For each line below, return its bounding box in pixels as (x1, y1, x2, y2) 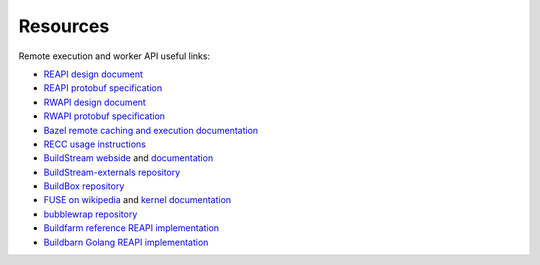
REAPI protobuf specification (43, 82, 163, 94)
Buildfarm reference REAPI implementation (43, 222, 220, 234)
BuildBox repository (43, 180, 125, 192)
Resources (18, 15, 110, 37)
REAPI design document (43, 68, 144, 80)
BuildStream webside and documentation (43, 152, 214, 164)
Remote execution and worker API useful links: (18, 50, 210, 62)
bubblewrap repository (43, 208, 138, 220)
